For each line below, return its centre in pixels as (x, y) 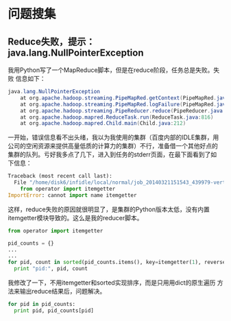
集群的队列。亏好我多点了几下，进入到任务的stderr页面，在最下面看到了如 (112, 154)
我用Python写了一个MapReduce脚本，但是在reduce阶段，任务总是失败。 (111, 70)
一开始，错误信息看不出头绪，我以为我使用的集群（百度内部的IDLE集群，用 (113, 137)
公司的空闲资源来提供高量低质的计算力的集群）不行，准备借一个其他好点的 (113, 146)
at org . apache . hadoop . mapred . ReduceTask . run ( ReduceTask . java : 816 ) (117, 117)
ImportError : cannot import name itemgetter (72, 195)
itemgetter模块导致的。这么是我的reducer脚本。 (75, 217)
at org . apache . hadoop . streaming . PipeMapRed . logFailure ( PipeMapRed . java (124, 104)
